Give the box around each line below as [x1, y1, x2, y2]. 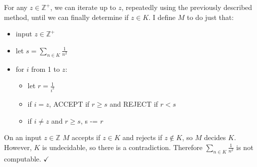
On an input [4, 132, 42, 143]
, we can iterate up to [50, 2, 116, 12]
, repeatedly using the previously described [121, 2, 253, 12]
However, [4, 142, 32, 152]
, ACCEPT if [49, 99, 90, 109]
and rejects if [123, 132, 162, 143]
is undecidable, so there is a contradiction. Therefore [42, 142, 203, 152]
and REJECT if [110, 99, 158, 109]
